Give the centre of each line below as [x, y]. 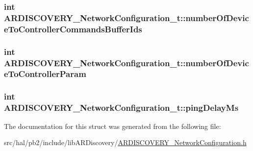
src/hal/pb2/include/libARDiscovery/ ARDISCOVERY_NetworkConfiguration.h [125, 142]
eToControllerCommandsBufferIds [73, 29]
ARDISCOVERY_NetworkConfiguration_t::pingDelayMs [121, 108]
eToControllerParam [45, 74]
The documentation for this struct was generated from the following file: [113, 126]
